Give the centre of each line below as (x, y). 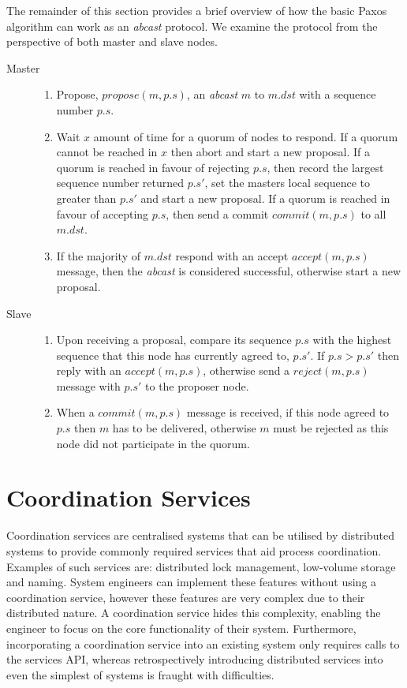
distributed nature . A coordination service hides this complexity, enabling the (194, 613)
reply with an (89, 370)
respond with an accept (232, 255)
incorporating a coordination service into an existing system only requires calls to (203, 643)
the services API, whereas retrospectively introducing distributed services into (195, 659)
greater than (86, 198)
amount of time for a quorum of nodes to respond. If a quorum (246, 136)
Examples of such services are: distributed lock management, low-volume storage (201, 566)
